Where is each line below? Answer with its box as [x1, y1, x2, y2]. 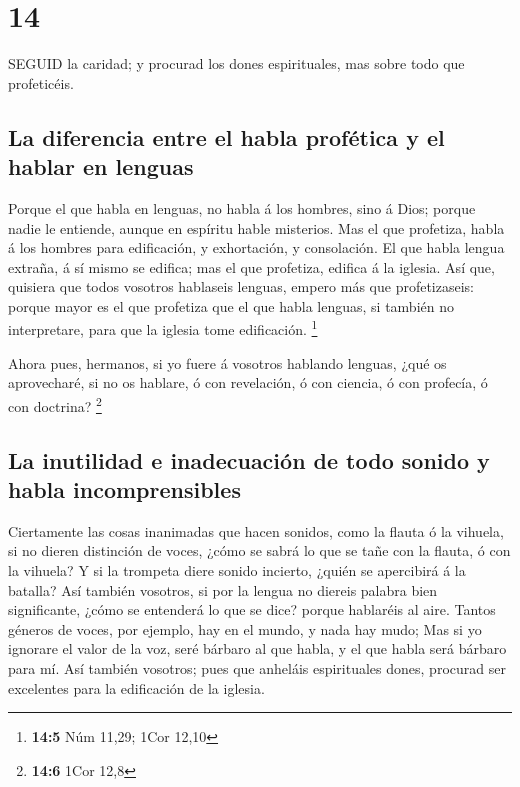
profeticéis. [8, 72, 74, 93]
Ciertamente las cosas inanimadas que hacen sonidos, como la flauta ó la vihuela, [8, 520, 504, 541]
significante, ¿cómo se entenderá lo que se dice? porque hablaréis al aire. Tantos [8, 599, 496, 620]
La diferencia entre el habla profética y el [8, 121, 445, 152]
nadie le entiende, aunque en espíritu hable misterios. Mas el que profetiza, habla [8, 217, 505, 238]
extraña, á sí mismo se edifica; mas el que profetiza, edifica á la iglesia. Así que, [8, 256, 495, 277]
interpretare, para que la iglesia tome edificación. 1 [8, 316, 318, 340]
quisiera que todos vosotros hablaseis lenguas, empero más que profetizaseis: [8, 276, 475, 297]
